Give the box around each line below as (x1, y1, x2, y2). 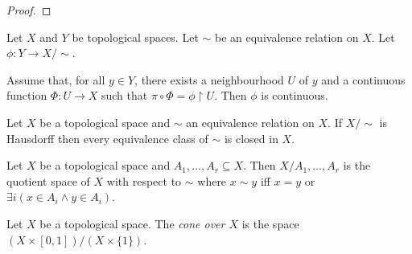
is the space (241, 215, 299, 231)
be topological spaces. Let (72, 28, 199, 45)
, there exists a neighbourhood (134, 71, 284, 88)
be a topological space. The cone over (39, 215, 225, 231)
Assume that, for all (6, 71, 105, 88)
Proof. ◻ (6, 2, 51, 18)
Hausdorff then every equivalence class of (6, 129, 208, 146)
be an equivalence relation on (214, 28, 359, 45)
